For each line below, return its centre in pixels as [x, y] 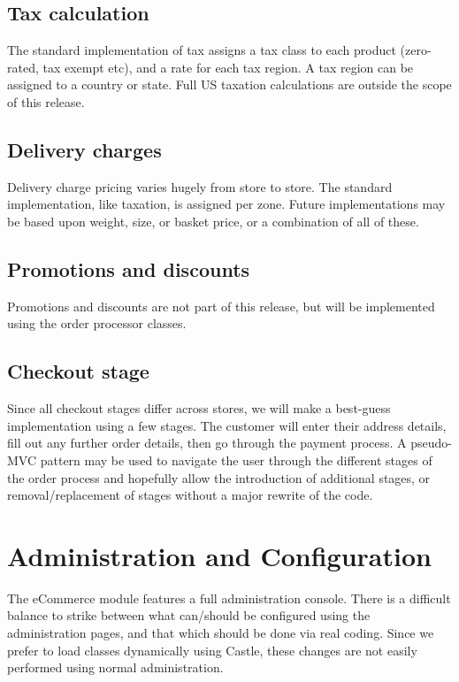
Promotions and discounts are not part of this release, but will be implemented [221, 306]
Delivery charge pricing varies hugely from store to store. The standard [200, 186]
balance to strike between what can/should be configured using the [189, 615]
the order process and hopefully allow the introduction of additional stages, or [219, 477]
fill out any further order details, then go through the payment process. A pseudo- [230, 443]
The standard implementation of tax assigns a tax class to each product [202, 50]
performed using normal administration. [115, 667]
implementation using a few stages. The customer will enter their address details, [227, 425]
